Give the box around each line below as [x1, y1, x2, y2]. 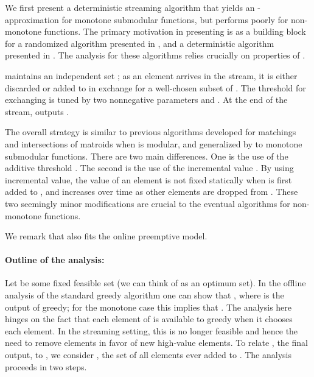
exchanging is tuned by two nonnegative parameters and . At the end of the [5, 93, 288, 106]
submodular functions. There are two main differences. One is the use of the [5, 149, 288, 162]
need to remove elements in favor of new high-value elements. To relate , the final [5, 336, 308, 349]
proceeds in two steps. [5, 360, 87, 373]
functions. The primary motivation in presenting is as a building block [44, 25, 306, 38]
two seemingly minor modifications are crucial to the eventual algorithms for [5, 197, 290, 210]
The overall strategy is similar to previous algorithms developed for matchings [5, 125, 296, 138]
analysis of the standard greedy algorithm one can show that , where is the [5, 289, 284, 301]
